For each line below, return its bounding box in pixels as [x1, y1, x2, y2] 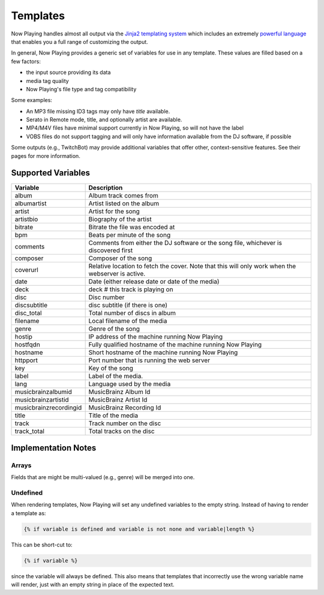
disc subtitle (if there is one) [88, 301, 168, 309]
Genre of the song [88, 324, 140, 333]
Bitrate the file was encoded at [88, 223, 175, 231]
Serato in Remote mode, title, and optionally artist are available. [26, 116, 182, 123]
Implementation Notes [11, 442, 97, 453]
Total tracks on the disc [88, 427, 155, 435]
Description [88, 183, 123, 192]
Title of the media [88, 411, 138, 420]
